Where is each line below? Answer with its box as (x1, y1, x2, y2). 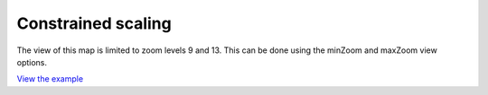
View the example (16, 73, 84, 84)
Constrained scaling (16, 13, 172, 33)
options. (16, 56, 48, 67)
